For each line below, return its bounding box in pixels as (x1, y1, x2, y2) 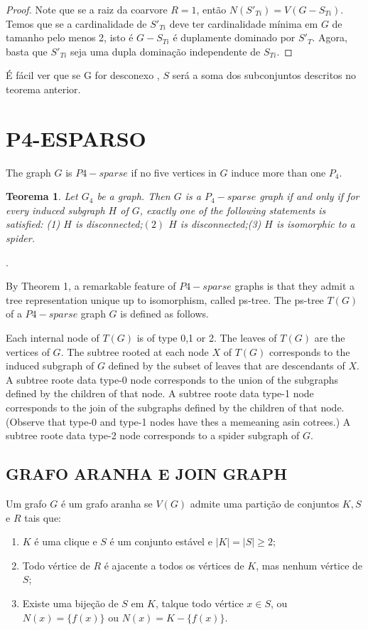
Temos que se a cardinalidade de (6, 16, 147, 31)
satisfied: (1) (6, 216, 60, 231)
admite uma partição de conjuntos (190, 495, 340, 510)
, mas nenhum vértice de (256, 557, 363, 572)
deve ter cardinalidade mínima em (169, 16, 318, 31)
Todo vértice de (22, 557, 90, 572)
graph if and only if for (259, 189, 359, 204)
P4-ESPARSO (6, 123, 146, 152)
